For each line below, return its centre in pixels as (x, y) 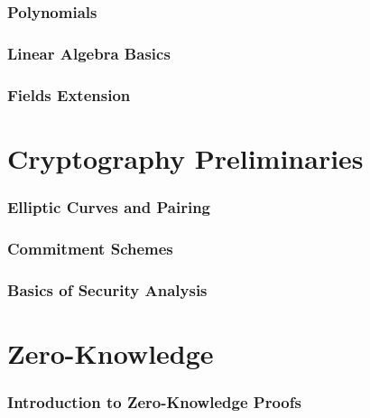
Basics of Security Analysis (107, 289)
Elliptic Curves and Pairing (109, 206)
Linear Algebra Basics (89, 53)
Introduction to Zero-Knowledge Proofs (154, 401)
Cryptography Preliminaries (185, 158)
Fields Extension (69, 94)
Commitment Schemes (90, 248)
